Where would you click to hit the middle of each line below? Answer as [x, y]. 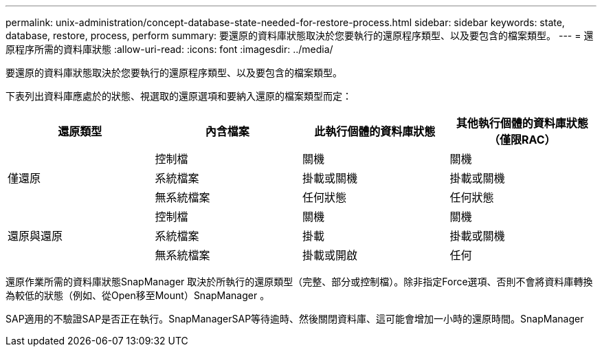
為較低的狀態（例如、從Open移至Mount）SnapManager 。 [138, 295]
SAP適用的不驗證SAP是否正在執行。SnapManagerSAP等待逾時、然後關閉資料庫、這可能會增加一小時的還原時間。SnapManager [295, 319]
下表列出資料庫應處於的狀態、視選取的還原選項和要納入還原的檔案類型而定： [179, 96]
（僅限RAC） [522, 140]
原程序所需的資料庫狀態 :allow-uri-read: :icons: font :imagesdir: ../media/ [169, 49]
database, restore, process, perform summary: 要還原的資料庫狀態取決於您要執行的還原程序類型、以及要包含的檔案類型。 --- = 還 [300, 35]
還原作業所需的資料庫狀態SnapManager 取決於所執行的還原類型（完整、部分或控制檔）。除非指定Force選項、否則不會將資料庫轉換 [299, 282]
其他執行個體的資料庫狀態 [522, 123]
